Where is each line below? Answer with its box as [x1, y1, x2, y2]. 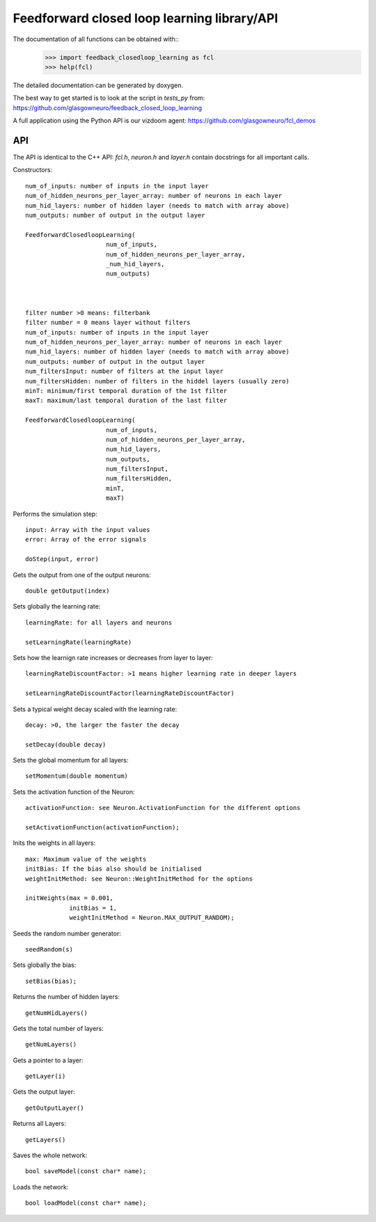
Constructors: [13, 166, 52, 174]
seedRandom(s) [25, 945, 73, 953]
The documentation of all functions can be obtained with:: [13, 35, 179, 43]
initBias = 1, [69, 903, 118, 912]
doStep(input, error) [25, 555, 99, 563]
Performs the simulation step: [13, 510, 97, 518]
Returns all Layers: [13, 1120, 66, 1128]
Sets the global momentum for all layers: [13, 756, 129, 765]
